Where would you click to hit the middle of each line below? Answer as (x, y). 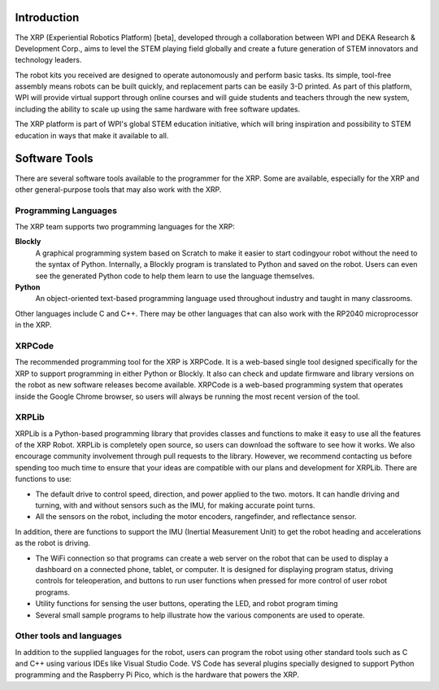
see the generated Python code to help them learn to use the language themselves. (175, 276)
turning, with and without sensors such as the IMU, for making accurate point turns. (175, 505)
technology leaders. (48, 60)
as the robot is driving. (53, 543)
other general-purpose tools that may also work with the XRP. (118, 189)
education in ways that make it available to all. (92, 135)
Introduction (47, 17)
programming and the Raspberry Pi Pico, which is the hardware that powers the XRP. (157, 675)
